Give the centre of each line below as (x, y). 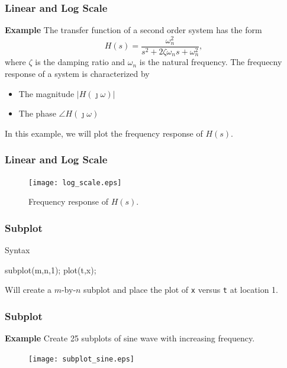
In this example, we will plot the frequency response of (104, 133)
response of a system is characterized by (77, 73)
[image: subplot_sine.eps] (81, 359)
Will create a (28, 290)
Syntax (17, 250)
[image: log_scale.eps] (75, 183)
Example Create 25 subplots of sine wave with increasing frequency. (130, 338)
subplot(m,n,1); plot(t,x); (51, 269)
